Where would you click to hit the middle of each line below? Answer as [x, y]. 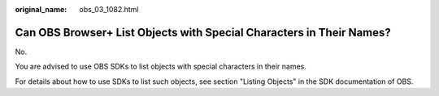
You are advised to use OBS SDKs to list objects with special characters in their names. [161, 67]
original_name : [41, 9]
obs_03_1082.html [109, 9]
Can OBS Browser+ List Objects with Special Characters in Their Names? [203, 32]
